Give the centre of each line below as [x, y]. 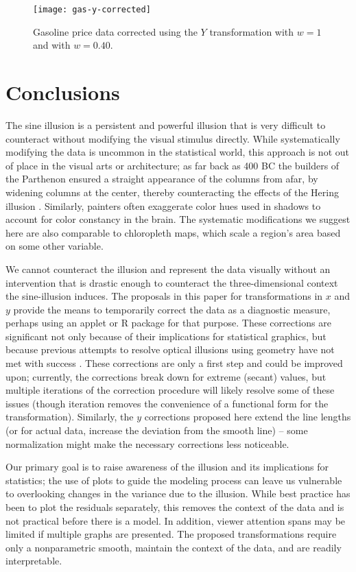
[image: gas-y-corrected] [92, 10]
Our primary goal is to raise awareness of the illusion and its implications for [167, 467]
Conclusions [63, 92]
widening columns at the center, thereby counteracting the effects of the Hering [172, 192]
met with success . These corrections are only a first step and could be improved [174, 363]
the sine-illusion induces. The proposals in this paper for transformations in [164, 296]
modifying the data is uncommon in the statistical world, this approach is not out [177, 152]
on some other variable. [55, 246]
